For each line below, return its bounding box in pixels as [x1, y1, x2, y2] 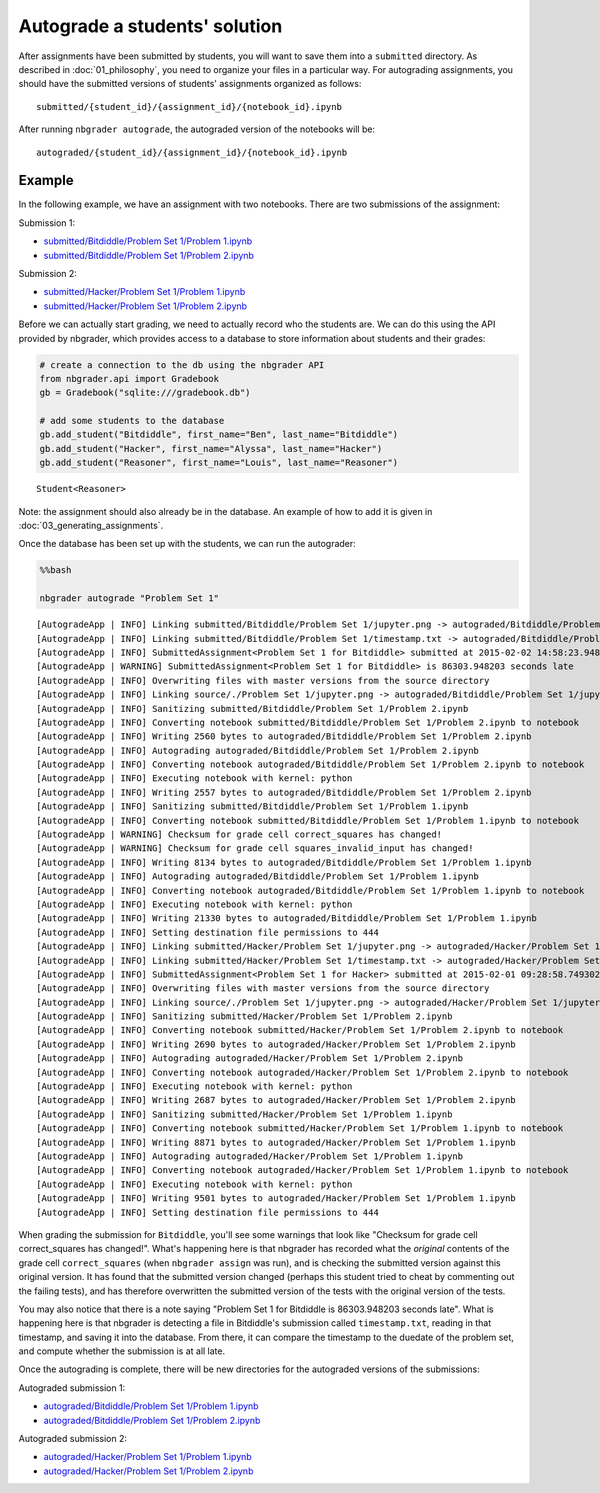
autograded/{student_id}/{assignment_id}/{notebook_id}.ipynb [36, 146, 348, 158]
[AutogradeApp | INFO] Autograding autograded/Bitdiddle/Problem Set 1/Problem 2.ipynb [36, 745, 480, 756]
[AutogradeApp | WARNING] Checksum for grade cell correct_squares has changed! [36, 829, 443, 840]
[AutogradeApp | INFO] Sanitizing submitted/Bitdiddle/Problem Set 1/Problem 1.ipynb [36, 801, 469, 812]
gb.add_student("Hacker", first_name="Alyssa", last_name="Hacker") [39, 443, 383, 454]
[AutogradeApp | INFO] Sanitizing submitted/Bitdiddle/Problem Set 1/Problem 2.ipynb [36, 703, 469, 714]
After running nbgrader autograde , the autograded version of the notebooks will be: [18, 123, 375, 135]
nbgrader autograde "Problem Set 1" [39, 593, 220, 604]
